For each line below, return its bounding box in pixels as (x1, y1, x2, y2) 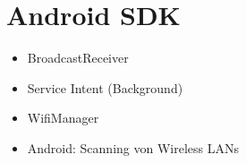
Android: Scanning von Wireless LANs (27, 138, 239, 157)
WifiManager (27, 108, 99, 127)
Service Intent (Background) (27, 78, 183, 97)
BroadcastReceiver (27, 48, 129, 67)
